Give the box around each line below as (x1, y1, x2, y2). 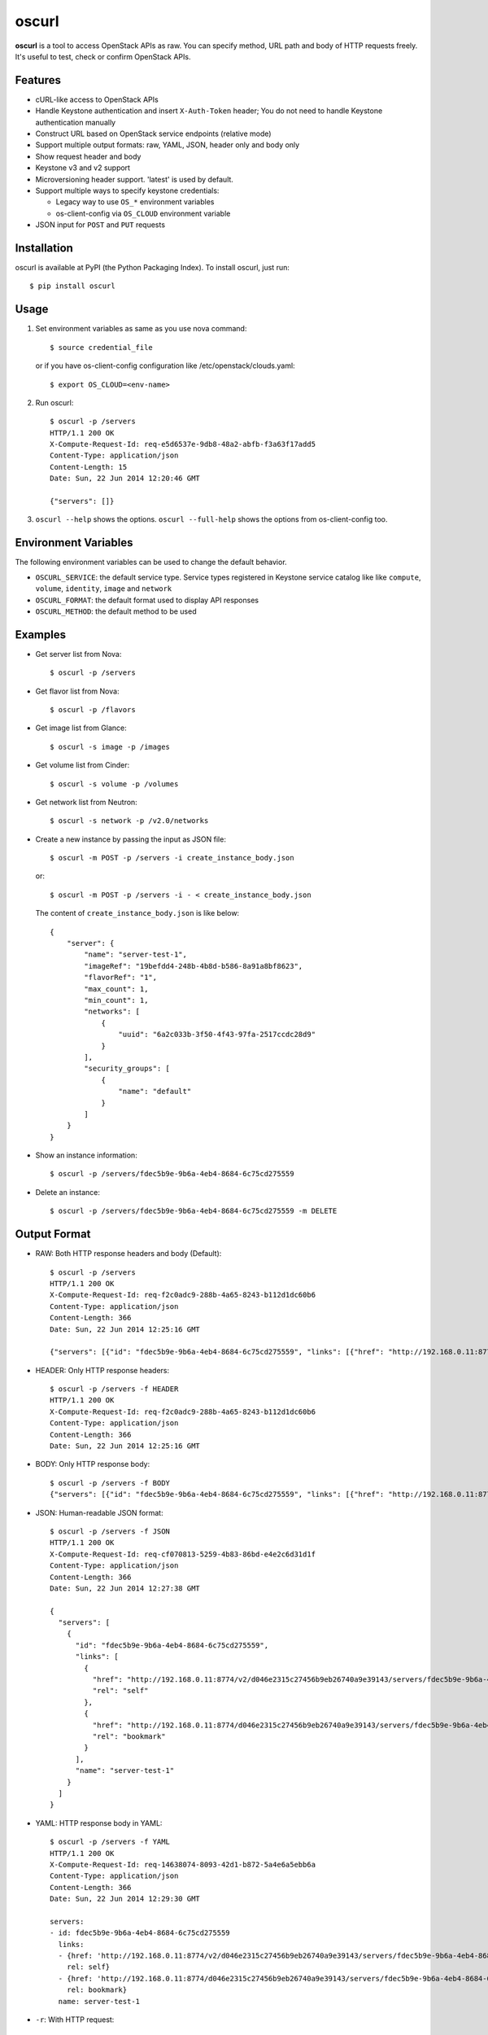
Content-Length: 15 (50, 462, 128, 471)
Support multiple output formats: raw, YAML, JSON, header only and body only (35, 140, 300, 150)
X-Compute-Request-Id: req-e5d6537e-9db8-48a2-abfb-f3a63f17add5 (50, 440, 316, 449)
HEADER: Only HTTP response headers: (35, 1365, 170, 1375)
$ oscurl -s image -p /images (50, 742, 171, 751)
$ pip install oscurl (29, 282, 115, 291)
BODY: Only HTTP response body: (35, 1460, 150, 1469)
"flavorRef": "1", (84, 973, 158, 982)
